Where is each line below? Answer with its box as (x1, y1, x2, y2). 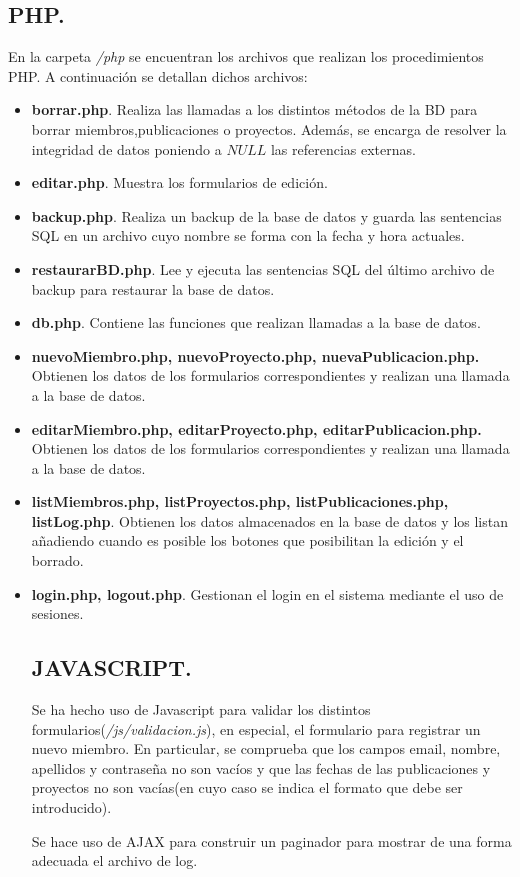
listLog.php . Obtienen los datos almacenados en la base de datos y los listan (31, 510, 508, 531)
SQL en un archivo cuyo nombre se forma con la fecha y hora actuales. (31, 225, 465, 246)
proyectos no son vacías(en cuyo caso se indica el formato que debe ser (31, 777, 463, 798)
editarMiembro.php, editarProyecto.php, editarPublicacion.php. (31, 418, 482, 439)
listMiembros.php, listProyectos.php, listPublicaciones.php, (31, 491, 449, 512)
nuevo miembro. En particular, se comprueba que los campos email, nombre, (31, 738, 501, 759)
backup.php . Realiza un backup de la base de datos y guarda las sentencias (31, 205, 502, 226)
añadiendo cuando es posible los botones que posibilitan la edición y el (31, 530, 464, 551)
